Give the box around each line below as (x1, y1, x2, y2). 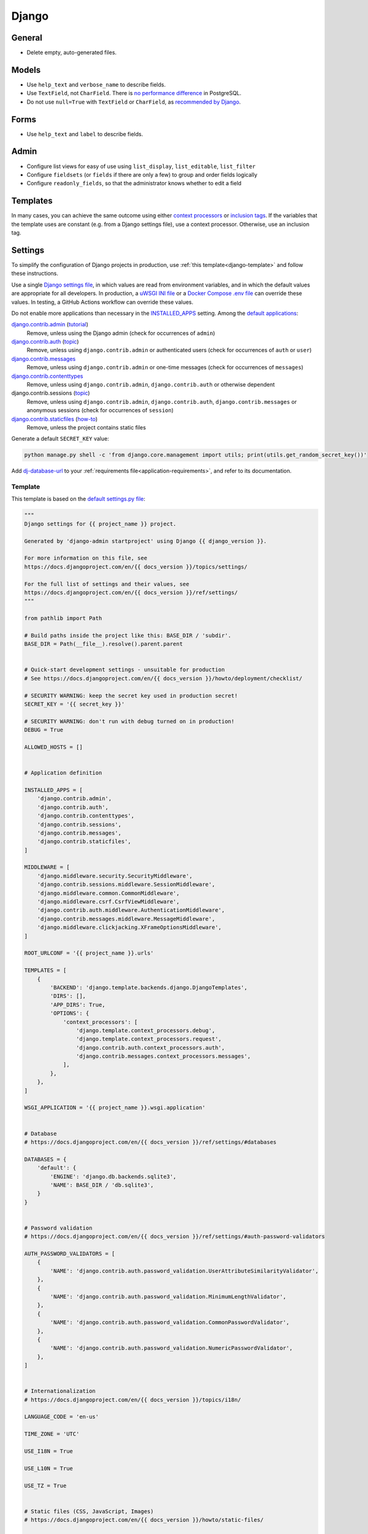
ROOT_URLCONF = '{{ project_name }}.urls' (24, 950, 154, 957)
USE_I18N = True (24, 1448, 74, 1455)
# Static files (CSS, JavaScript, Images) (24, 1508, 154, 1515)
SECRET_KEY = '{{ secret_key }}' (24, 701, 125, 708)
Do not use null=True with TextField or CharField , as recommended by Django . (26, 98, 241, 106)
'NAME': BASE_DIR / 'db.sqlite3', (50, 1181, 154, 1189)
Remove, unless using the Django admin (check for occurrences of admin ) (26, 329, 215, 337)
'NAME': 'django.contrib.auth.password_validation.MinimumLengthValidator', (50, 1293, 286, 1300)
